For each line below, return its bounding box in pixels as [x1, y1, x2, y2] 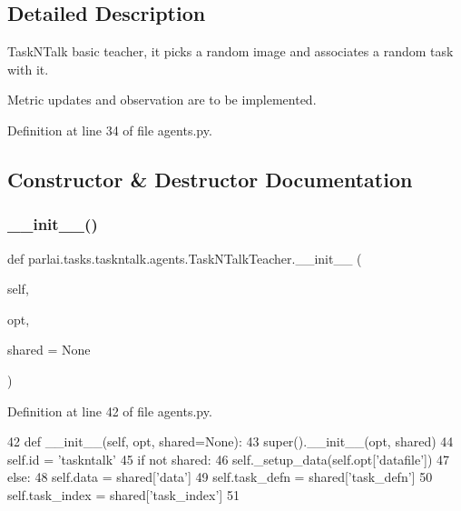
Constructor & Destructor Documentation [7, 165, 413, 193]
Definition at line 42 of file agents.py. [7, 401, 212, 420]
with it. [7, 59, 49, 78]
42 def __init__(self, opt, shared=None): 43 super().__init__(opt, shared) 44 [7, 432, 454, 451]
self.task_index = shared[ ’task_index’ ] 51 [7, 485, 240, 504]
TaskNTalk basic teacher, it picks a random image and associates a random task [7, 42, 454, 61]
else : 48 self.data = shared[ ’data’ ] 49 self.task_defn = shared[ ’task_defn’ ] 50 [7, 467, 433, 486]
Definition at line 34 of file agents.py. [7, 120, 212, 139]
